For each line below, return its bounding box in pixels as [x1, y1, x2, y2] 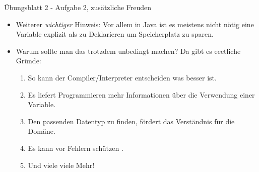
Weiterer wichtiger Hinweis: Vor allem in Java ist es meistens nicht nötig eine [16, 19, 254, 29]
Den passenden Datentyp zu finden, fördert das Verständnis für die [28, 116, 235, 126]
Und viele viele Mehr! [28, 159, 95, 170]
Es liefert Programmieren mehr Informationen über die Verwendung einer [28, 89, 255, 100]
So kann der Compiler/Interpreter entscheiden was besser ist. [28, 72, 217, 82]
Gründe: [16, 55, 41, 66]
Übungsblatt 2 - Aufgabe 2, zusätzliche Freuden [4, 2, 152, 12]
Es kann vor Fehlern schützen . [28, 142, 123, 153]
